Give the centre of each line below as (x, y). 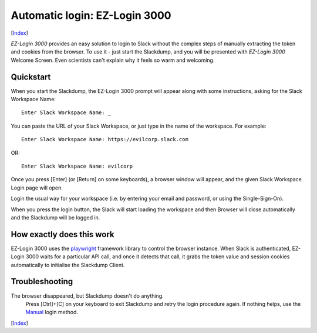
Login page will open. (37, 188)
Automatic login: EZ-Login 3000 (91, 15)
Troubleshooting (42, 282)
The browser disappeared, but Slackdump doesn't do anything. (87, 296)
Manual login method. (52, 312)
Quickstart (31, 77)
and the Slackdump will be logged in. (55, 217)
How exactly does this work (63, 234)
